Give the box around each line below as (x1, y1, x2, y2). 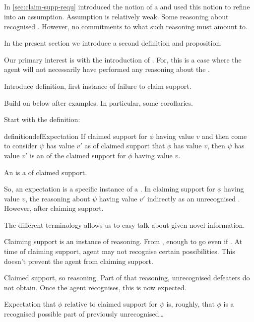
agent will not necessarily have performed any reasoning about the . (4, 64, 210, 74)
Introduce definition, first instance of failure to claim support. (4, 80, 191, 91)
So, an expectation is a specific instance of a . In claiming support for (4, 184, 215, 194)
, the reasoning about (25, 193, 90, 203)
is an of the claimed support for (29, 150, 126, 160)
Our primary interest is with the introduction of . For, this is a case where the (4, 54, 242, 64)
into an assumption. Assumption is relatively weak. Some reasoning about (4, 11, 229, 21)
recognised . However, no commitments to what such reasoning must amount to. (4, 21, 248, 31)
